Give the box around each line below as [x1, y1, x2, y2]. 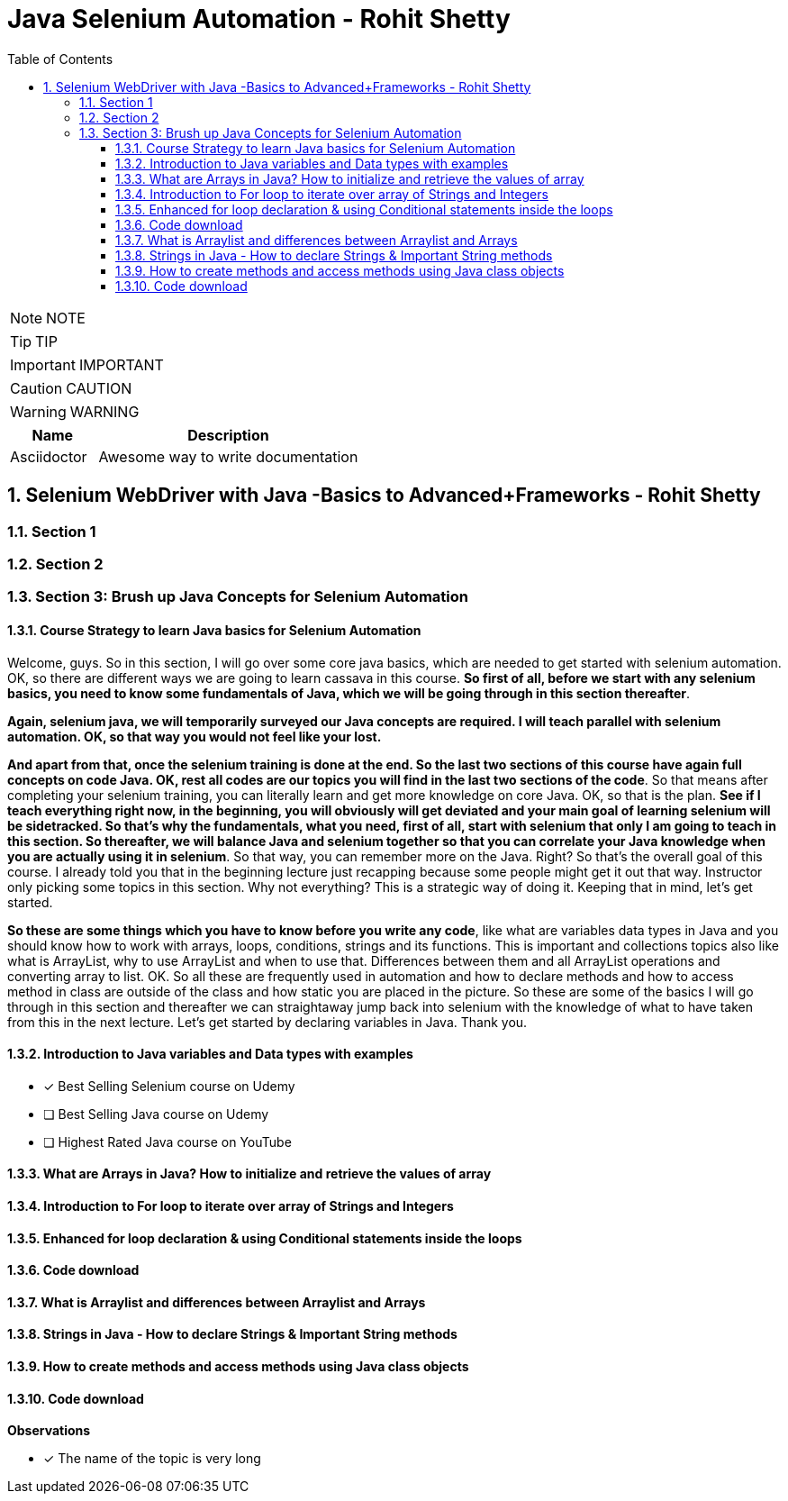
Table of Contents [7, 50, 113, 67]
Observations [7, 1423, 91, 1439]
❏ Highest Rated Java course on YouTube [43, 1133, 292, 1150]
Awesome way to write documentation [98, 447, 358, 466]
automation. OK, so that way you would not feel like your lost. [7, 728, 382, 744]
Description [187, 425, 269, 444]
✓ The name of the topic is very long [43, 1451, 261, 1467]
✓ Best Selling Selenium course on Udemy [43, 1078, 295, 1094]
